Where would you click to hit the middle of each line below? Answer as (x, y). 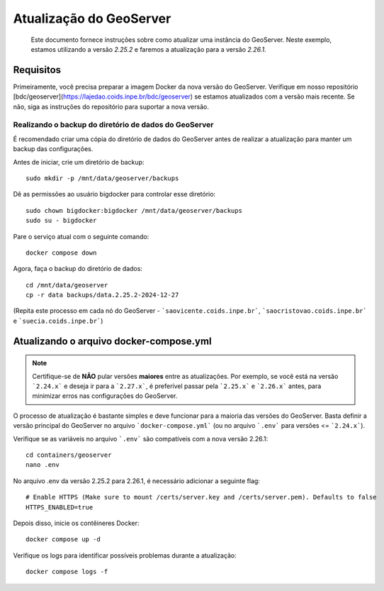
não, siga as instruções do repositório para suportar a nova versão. (111, 106)
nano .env (43, 465)
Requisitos (37, 70)
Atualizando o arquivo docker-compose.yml (112, 341)
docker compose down (61, 253)
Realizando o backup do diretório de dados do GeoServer (113, 125)
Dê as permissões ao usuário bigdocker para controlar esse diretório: (114, 194)
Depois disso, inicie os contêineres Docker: (76, 523)
